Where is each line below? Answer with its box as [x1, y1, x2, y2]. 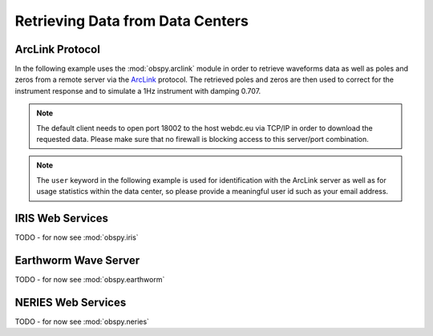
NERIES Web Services [14, 295, 127, 309]
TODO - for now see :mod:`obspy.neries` [14, 317, 150, 326]
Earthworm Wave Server [14, 253, 140, 267]
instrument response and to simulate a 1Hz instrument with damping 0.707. [14, 86, 261, 95]
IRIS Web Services [14, 212, 108, 225]
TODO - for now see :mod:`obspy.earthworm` [14, 275, 165, 284]
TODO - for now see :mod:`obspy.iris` [14, 233, 140, 242]
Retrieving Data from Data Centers [14, 12, 249, 30]
